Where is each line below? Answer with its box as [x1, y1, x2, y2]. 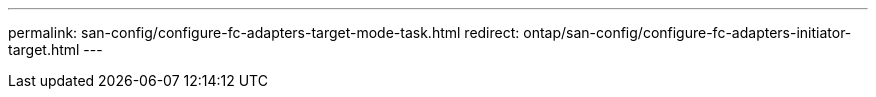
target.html [8, 41, 80, 58]
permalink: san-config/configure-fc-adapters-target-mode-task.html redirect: [8, 24, 520, 41]
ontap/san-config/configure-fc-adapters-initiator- [523, 24, 852, 41]
